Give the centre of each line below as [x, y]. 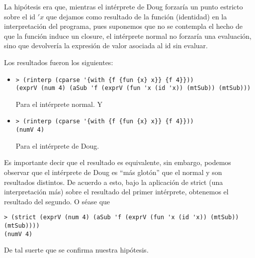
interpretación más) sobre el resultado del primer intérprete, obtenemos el [116, 192]
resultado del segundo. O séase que [57, 201]
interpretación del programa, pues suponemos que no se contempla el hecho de [123, 26]
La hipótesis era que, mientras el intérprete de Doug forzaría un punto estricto [124, 6]
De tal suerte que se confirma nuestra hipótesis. [76, 250]
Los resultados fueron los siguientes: [59, 62]
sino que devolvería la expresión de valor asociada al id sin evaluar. [106, 45]
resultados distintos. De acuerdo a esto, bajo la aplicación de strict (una [114, 182]
